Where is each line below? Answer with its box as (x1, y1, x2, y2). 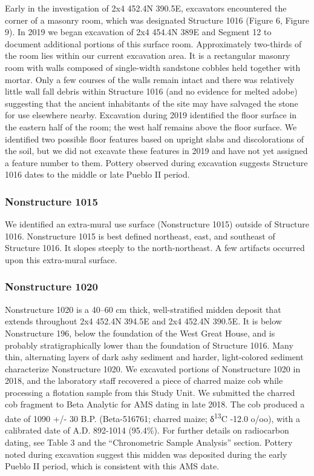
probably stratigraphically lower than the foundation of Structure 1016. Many (5, 338, 293, 351)
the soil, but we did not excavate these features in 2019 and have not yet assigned (5, 144, 308, 157)
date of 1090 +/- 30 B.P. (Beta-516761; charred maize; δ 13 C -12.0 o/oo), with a (5, 411, 300, 424)
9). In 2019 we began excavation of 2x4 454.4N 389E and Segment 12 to (5, 25, 272, 38)
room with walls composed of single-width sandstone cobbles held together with (5, 61, 301, 73)
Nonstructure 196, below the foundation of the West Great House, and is (5, 326, 275, 339)
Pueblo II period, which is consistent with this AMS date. (5, 460, 220, 472)
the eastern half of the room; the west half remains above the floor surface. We (5, 120, 297, 133)
